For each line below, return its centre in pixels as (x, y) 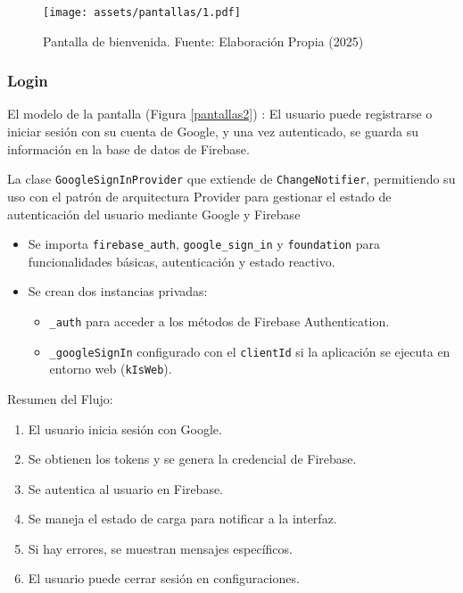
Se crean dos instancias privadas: (118, 291)
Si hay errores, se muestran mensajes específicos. (160, 548)
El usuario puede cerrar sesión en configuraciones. (164, 578)
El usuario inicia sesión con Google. (125, 428)
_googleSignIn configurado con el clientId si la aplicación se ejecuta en (250, 351)
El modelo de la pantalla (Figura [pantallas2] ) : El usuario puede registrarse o (220, 114)
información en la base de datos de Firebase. (128, 148)
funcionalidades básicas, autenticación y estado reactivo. (182, 261)
